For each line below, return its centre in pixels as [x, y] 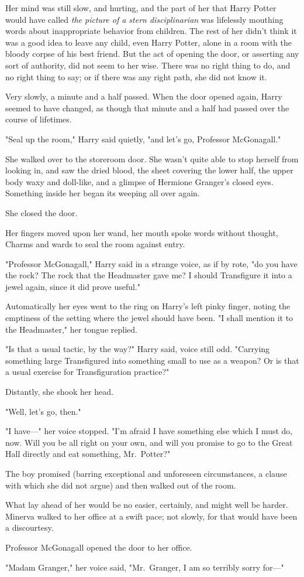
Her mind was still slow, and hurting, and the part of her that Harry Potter [141, 8]
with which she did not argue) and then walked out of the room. [121, 485]
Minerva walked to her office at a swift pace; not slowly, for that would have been [151, 516]
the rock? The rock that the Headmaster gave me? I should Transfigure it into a [149, 275]
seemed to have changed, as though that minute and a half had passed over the [147, 107]
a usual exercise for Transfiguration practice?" [87, 372]
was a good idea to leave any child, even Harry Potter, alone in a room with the [149, 42]
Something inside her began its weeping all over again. [103, 193]
